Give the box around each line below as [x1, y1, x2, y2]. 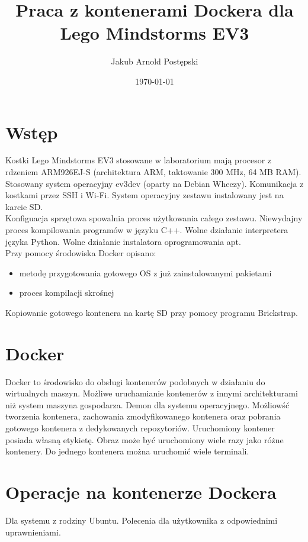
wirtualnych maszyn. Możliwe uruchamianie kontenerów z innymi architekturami [5, 387, 298, 399]
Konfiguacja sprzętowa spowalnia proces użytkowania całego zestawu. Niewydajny [5, 212, 303, 224]
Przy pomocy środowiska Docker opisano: [5, 247, 156, 259]
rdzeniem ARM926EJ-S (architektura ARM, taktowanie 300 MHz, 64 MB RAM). [5, 166, 301, 178]
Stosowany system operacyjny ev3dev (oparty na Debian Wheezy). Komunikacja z [5, 177, 304, 189]
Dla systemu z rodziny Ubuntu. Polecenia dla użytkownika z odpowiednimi [5, 514, 278, 526]
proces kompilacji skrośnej [19, 286, 114, 299]
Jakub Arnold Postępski [111, 55, 198, 67]
